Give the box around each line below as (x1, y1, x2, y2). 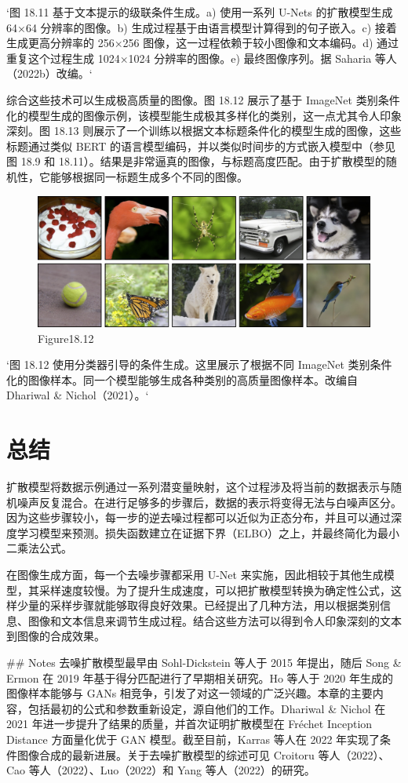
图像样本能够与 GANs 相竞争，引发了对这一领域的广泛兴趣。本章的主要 (6, 685, 373, 701)
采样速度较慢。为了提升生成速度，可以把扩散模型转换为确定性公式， (38, 581, 391, 598)
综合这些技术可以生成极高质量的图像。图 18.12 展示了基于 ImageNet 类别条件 (6, 91, 400, 107)
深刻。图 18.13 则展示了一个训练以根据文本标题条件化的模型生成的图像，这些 (6, 122, 402, 139)
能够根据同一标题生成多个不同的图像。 (49, 168, 248, 184)
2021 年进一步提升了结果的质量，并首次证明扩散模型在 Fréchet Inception (6, 716, 373, 732)
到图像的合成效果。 (6, 628, 105, 644)
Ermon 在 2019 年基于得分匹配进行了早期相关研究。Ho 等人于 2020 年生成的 (6, 669, 393, 686)
